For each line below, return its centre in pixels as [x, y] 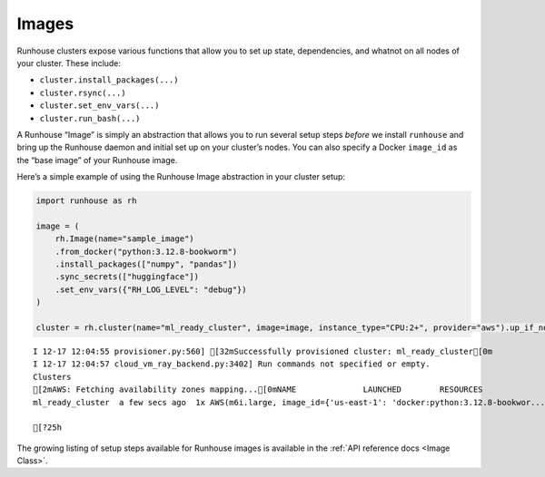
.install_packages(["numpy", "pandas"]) [146, 264]
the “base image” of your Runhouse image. [97, 160]
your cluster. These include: [69, 63]
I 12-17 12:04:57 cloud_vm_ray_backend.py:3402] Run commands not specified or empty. [232, 364]
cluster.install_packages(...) [109, 80]
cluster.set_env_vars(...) [99, 106]
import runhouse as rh [86, 201]
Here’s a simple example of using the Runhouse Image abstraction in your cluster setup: [181, 177]
